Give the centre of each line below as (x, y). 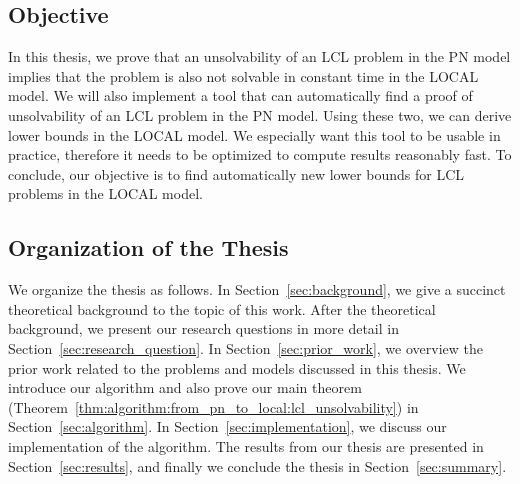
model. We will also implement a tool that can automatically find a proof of (240, 95)
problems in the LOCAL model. (105, 193)
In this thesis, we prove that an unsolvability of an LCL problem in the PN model (259, 56)
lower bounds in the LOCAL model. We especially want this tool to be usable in (254, 134)
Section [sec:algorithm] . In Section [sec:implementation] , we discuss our (227, 426)
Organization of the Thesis (148, 247)
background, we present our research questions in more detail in (203, 328)
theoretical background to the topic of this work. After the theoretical (222, 308)
